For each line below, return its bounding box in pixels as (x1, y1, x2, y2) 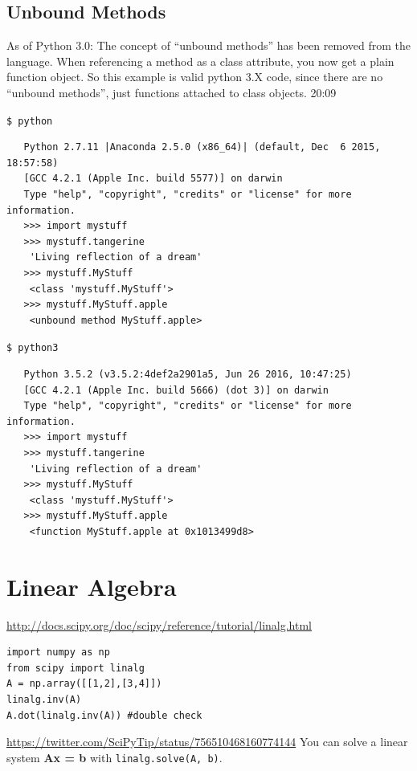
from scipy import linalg (6, 662, 145, 674)
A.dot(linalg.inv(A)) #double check (6, 709, 202, 721)
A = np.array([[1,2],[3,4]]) (6, 678, 162, 690)
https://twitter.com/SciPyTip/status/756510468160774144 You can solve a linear (6, 733, 408, 750)
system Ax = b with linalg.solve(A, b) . (6, 749, 223, 765)
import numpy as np (6, 647, 110, 659)
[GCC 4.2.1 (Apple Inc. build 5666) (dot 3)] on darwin (23, 384, 329, 396)
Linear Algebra (6, 569, 177, 602)
